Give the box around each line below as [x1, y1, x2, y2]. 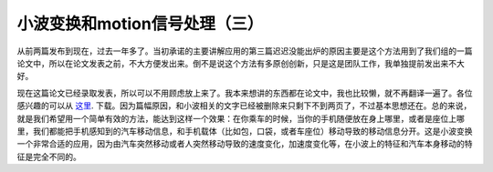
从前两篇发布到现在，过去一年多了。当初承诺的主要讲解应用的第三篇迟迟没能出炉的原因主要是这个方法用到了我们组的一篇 [16, 46, 473, 56]
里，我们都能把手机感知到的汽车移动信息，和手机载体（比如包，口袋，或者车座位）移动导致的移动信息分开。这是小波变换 [16, 126, 473, 137]
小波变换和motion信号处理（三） [16, 14, 264, 34]
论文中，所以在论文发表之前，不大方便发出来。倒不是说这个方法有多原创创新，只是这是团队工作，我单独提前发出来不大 [16, 57, 465, 68]
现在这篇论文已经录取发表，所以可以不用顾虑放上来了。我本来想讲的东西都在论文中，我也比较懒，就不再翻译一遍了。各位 [16, 87, 473, 98]
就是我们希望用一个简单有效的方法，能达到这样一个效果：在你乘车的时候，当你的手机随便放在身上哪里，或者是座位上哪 [16, 113, 465, 124]
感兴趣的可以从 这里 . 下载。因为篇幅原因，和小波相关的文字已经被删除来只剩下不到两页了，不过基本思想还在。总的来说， [16, 100, 472, 111]
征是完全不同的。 [16, 151, 81, 162]
